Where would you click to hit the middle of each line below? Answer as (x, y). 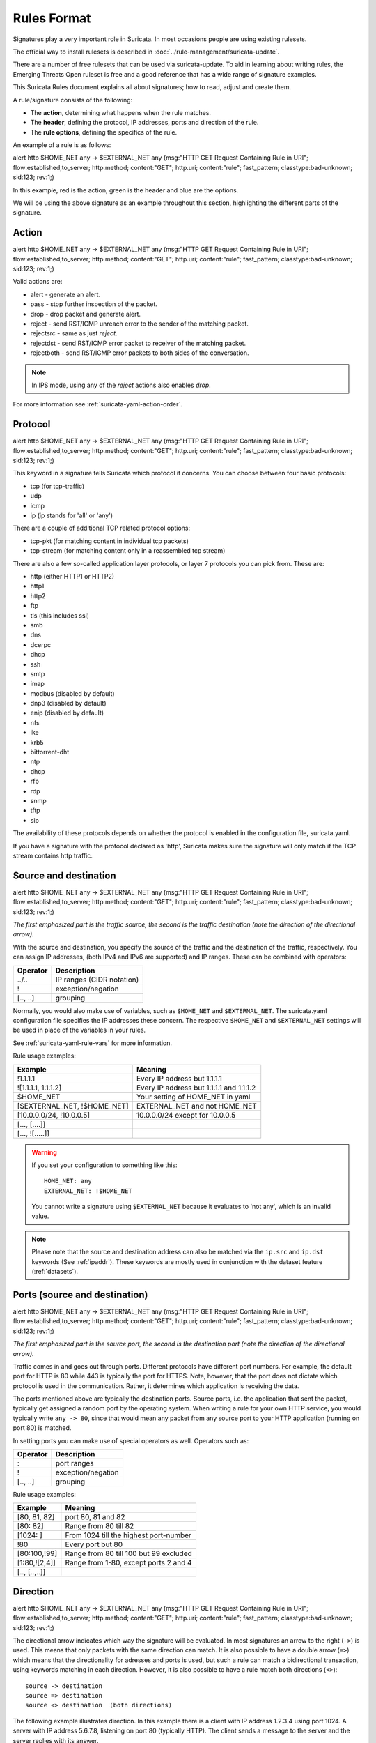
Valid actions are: (38, 282)
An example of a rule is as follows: (62, 145)
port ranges (75, 1463)
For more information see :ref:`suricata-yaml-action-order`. (97, 404)
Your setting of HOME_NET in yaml (193, 1097)
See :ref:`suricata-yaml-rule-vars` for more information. (92, 1043)
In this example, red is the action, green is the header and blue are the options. (126, 190)
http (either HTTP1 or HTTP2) (72, 576)
